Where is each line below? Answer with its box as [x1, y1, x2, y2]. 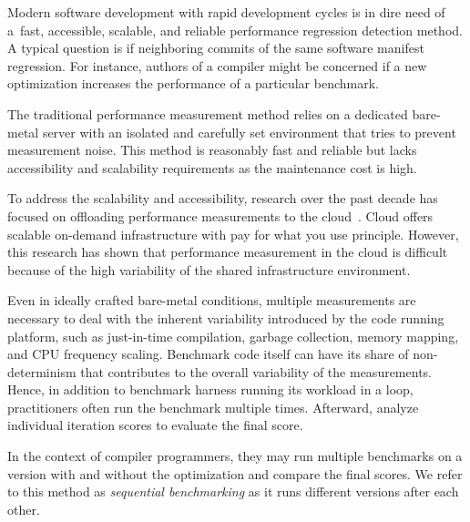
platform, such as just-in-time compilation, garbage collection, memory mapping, [7, 326, 459, 345]
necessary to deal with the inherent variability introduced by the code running [7, 308, 444, 327]
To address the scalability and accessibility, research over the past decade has [7, 189, 438, 208]
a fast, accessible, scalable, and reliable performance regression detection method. [7, 20, 463, 39]
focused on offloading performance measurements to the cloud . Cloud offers [7, 206, 434, 225]
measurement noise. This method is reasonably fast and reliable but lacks [7, 140, 417, 159]
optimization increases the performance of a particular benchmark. [7, 74, 379, 93]
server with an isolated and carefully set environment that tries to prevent [42, 122, 456, 141]
